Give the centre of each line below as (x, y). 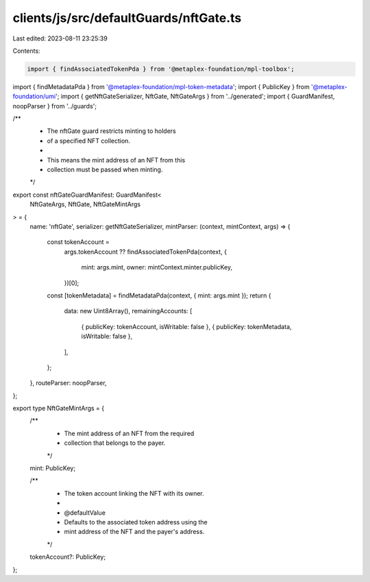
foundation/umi (34, 97)
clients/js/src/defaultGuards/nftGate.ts (127, 18)
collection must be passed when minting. (105, 170)
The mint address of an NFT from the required (129, 433)
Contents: (26, 51)
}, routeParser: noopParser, (68, 383)
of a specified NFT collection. (88, 141)
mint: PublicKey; (52, 468)
